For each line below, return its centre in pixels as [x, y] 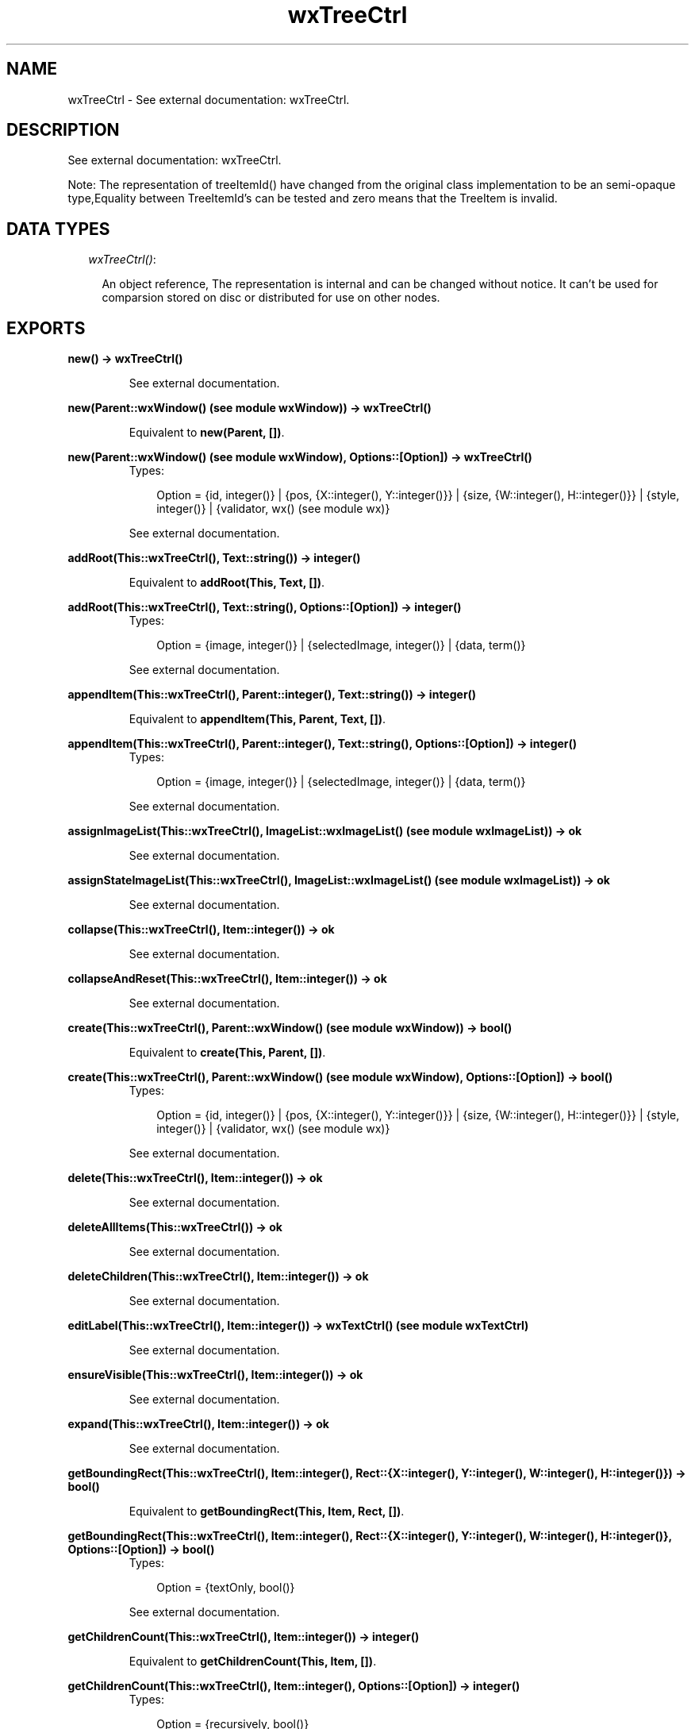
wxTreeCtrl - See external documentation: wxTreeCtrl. [209, 99]
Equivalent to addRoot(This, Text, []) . [227, 583]
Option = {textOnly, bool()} [226, 1588]
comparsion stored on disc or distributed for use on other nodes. [271, 298]
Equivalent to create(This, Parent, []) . [227, 1053]
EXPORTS [46, 328]
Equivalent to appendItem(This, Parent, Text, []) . [257, 719]
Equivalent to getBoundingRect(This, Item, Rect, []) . [267, 1511]
